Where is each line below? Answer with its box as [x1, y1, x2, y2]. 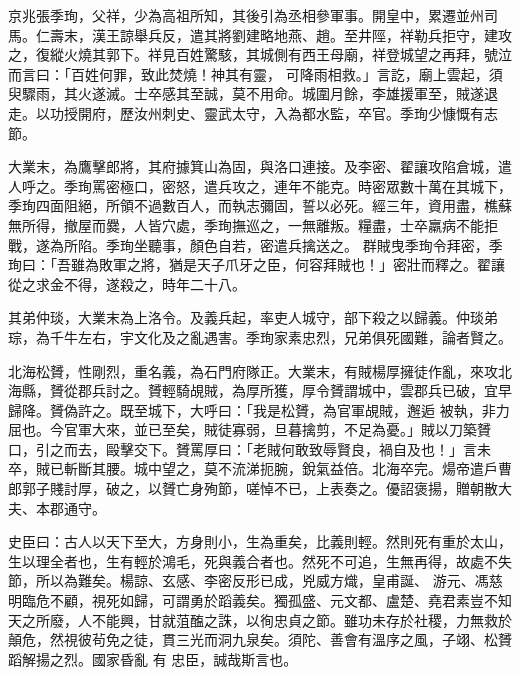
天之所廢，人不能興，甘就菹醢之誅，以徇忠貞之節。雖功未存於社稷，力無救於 [8, 609, 512, 630]
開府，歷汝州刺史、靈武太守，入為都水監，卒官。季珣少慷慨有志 [77, 102, 498, 123]
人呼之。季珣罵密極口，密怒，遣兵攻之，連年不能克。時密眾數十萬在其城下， [8, 175, 512, 196]
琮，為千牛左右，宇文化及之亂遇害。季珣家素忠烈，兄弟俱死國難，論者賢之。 [8, 326, 512, 347]
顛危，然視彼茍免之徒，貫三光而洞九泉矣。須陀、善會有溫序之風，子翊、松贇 [8, 629, 512, 650]
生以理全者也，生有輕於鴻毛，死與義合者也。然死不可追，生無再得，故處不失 [8, 550, 512, 571]
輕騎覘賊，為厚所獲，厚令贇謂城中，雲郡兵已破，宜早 [161, 380, 512, 401]
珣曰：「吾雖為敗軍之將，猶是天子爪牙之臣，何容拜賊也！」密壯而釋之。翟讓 [8, 254, 505, 275]
